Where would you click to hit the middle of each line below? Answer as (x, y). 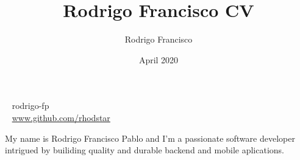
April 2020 (159, 59)
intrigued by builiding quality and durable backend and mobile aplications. (145, 150)
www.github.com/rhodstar (61, 117)
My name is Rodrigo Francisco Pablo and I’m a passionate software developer (150, 138)
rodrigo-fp (30, 106)
